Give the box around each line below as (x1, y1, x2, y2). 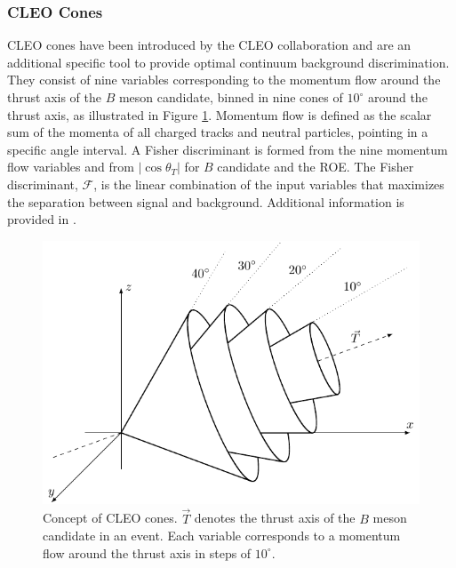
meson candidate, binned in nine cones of (118, 88, 343, 106)
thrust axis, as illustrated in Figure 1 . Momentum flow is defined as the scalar (7, 105, 432, 124)
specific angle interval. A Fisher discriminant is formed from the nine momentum (7, 140, 448, 158)
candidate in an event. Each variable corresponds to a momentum (43, 526, 401, 545)
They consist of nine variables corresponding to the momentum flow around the (7, 70, 441, 89)
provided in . (7, 210, 76, 228)
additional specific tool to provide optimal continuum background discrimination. (7, 52, 450, 71)
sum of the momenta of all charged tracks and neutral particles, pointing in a (7, 123, 428, 141)
